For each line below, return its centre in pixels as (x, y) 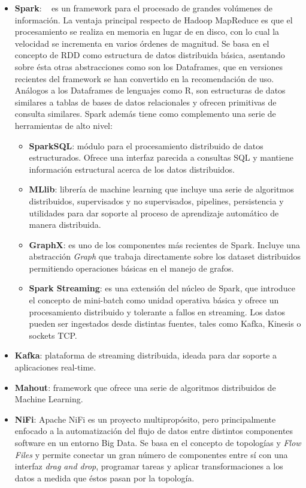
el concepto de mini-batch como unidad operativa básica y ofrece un (154, 300)
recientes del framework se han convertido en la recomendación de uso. (144, 78)
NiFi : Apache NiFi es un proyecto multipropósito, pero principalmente (145, 419)
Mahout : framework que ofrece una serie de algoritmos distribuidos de (145, 387)
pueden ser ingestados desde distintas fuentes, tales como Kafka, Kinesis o (165, 323)
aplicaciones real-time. (55, 367)
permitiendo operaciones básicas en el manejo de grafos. (131, 268)
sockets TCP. (53, 335)
